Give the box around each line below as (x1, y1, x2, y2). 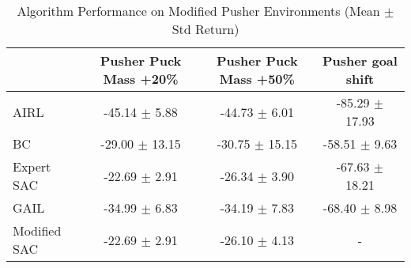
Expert (13, 157, 51, 176)
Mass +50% (219, 70, 295, 88)
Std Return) (172, 20, 239, 38)
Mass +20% (103, 70, 179, 88)
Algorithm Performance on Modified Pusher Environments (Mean (17, 2, 380, 20)
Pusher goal (322, 51, 398, 70)
